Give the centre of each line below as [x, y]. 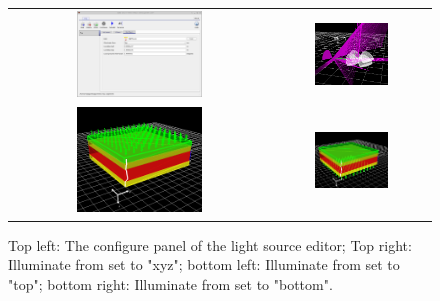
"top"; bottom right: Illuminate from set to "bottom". [170, 283]
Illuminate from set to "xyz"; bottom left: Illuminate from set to [204, 264]
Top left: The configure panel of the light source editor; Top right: [210, 244]
